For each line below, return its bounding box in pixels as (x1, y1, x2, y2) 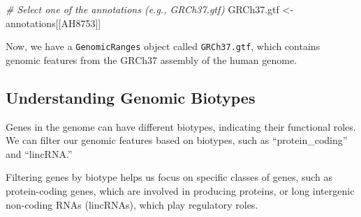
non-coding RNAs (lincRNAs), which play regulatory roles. (6, 197, 258, 211)
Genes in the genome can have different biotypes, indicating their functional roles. (6, 119, 356, 134)
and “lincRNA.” (6, 146, 73, 161)
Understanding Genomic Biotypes (6, 86, 256, 108)
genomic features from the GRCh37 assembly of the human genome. (6, 52, 297, 67)
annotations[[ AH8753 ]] (6, 15, 101, 30)
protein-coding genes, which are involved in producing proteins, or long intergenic (6, 184, 355, 198)
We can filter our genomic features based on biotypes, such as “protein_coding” (6, 133, 348, 147)
